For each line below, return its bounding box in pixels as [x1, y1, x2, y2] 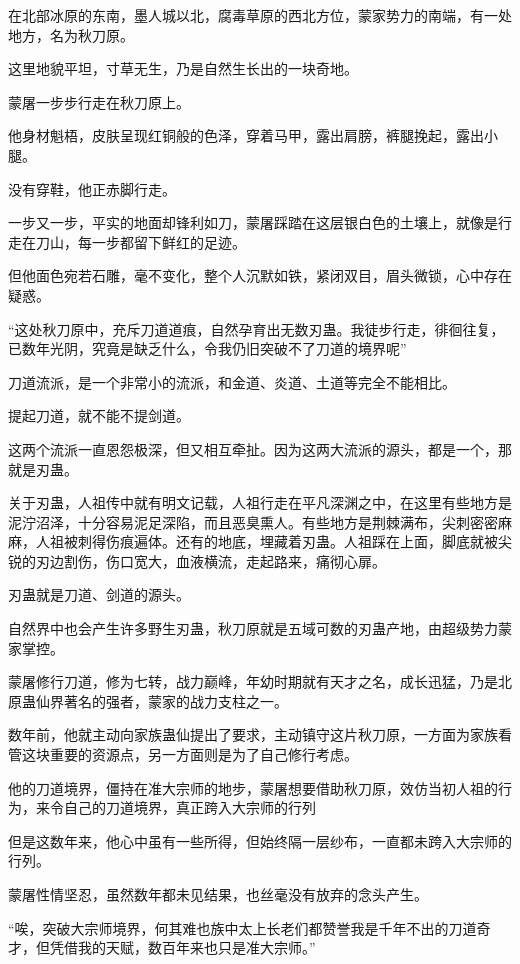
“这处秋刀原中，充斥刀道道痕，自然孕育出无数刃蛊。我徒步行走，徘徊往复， [8, 318, 505, 339]
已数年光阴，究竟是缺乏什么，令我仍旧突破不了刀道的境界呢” [8, 338, 407, 359]
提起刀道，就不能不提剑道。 [8, 405, 190, 426]
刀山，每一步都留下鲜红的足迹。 [35, 231, 246, 252]
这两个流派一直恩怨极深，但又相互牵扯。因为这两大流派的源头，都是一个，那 [8, 438, 512, 459]
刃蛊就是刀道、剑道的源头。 [8, 584, 190, 605]
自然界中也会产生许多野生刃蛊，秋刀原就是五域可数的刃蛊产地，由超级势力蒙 [8, 618, 512, 639]
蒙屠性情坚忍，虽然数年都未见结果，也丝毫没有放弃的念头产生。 [8, 884, 428, 904]
